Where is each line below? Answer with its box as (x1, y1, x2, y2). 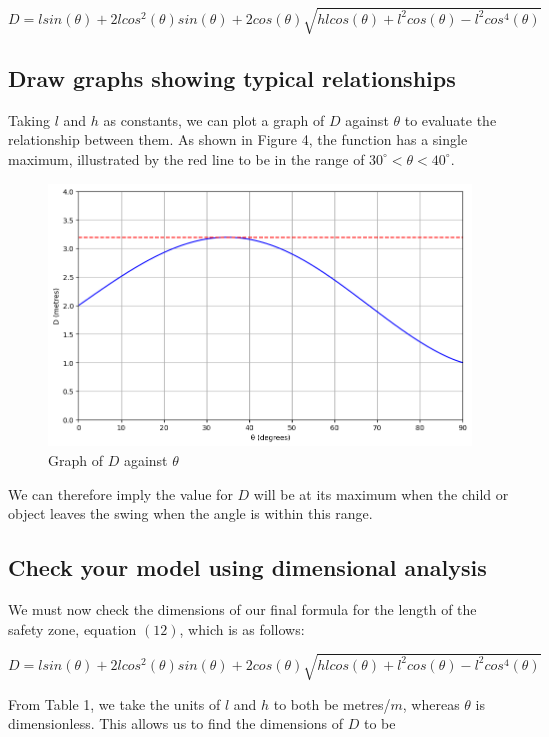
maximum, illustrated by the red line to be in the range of (8, 148, 365, 169)
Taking (8, 109, 51, 130)
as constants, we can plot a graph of (103, 109, 325, 130)
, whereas (402, 693, 460, 714)
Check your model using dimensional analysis (8, 552, 487, 583)
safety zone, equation (8, 618, 137, 639)
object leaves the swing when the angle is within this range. (8, 503, 373, 524)
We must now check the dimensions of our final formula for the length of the (8, 598, 477, 619)
